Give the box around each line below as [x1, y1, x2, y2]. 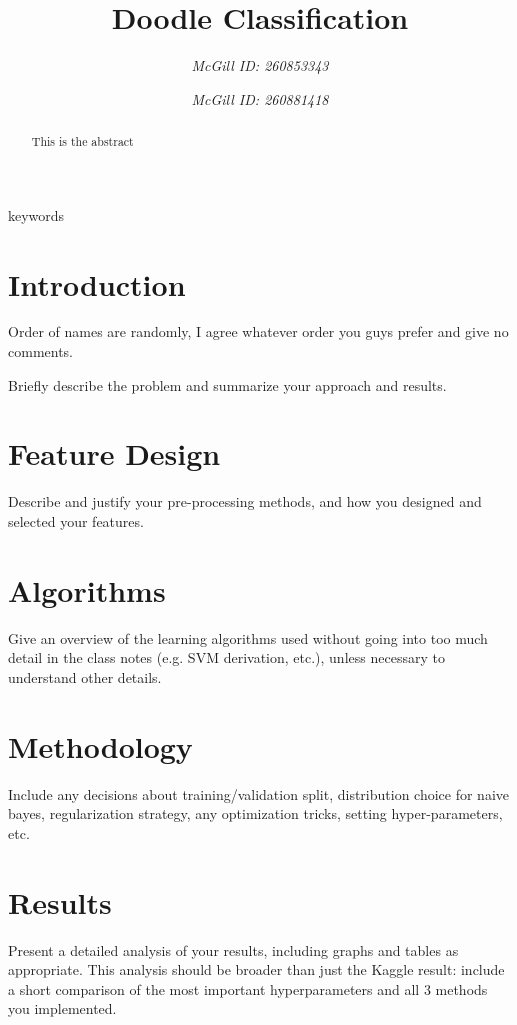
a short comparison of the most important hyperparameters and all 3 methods [8, 978, 488, 999]
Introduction [8, 263, 186, 304]
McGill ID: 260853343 [191, 55, 329, 76]
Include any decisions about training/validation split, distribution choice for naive [8, 783, 510, 804]
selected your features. [8, 510, 144, 531]
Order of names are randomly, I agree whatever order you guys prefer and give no [8, 321, 509, 342]
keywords [8, 204, 65, 225]
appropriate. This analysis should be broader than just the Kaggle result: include [8, 959, 505, 980]
